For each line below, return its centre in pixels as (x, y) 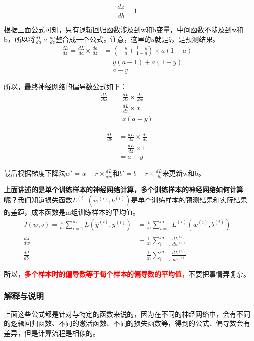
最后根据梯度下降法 (35, 172)
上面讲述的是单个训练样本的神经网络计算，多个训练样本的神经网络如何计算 (124, 189)
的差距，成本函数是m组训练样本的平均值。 (72, 212)
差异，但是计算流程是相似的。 (52, 332)
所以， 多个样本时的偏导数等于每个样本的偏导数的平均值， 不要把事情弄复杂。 (127, 273)
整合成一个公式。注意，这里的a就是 (112, 39)
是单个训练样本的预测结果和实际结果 (189, 200)
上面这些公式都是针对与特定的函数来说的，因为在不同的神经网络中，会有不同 (127, 313)
